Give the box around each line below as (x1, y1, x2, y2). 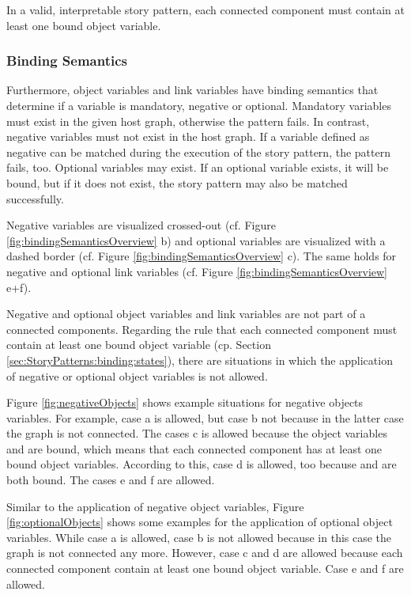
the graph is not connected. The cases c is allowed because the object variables (6, 425, 387, 442)
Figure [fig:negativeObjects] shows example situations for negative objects (6, 394, 364, 411)
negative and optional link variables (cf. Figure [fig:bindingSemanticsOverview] (6, 263, 387, 279)
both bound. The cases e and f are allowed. (6, 472, 215, 488)
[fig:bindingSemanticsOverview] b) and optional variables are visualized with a (6, 232, 386, 248)
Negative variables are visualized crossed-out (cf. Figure (6, 217, 276, 233)
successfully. (6, 190, 64, 207)
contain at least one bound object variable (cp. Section (6, 336, 271, 353)
